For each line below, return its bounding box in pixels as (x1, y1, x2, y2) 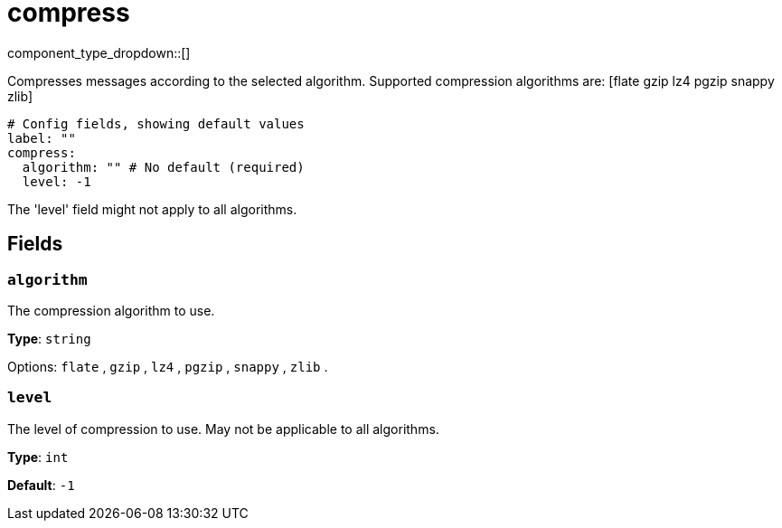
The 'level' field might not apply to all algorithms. (7, 201, 297, 217)
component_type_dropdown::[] (7, 44, 191, 61)
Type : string (7, 330, 91, 346)
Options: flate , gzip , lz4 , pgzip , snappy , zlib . (7, 358, 328, 374)
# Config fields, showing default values (7, 116, 305, 131)
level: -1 (22, 174, 91, 189)
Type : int (7, 448, 69, 465)
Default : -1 (7, 476, 75, 493)
